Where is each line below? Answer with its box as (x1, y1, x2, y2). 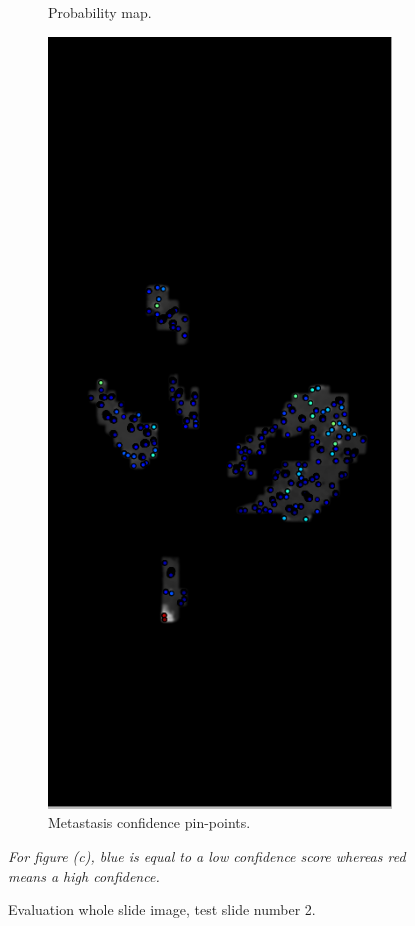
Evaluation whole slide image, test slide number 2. (8, 899, 316, 920)
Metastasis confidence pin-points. (48, 812, 251, 833)
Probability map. (48, 2, 152, 22)
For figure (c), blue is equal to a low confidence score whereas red (8, 846, 406, 867)
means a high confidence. (8, 865, 160, 886)
